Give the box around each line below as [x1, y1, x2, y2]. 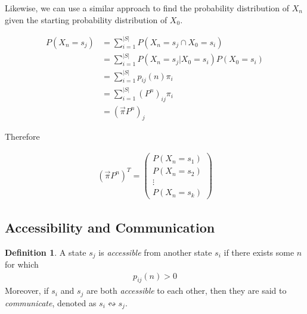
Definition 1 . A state [5, 246, 86, 258]
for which [5, 258, 39, 270]
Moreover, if [5, 284, 49, 297]
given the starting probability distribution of [5, 13, 168, 26]
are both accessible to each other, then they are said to [86, 284, 287, 297]
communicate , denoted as [5, 296, 97, 309]
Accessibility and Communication [5, 218, 215, 236]
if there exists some [224, 246, 294, 258]
